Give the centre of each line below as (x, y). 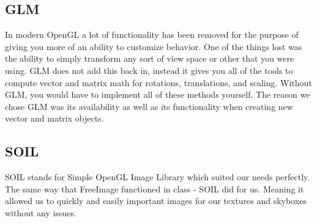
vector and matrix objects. (54, 118)
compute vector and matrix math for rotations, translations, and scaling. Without (158, 82)
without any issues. (41, 212)
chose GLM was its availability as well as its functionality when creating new (149, 106)
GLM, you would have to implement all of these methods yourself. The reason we (158, 94)
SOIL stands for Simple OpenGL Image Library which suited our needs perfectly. (158, 177)
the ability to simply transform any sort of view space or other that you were (150, 58)
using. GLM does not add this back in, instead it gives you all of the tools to (149, 70)
